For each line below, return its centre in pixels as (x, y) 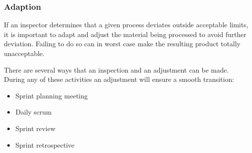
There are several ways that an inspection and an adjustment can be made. (116, 69)
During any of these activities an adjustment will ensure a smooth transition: (119, 79)
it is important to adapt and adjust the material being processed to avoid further (125, 34)
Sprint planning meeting (52, 95)
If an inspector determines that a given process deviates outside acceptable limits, (126, 25)
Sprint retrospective (45, 144)
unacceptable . (24, 53)
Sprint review (35, 128)
